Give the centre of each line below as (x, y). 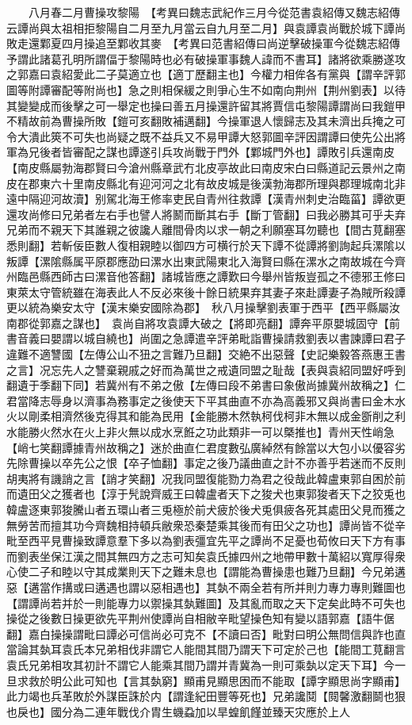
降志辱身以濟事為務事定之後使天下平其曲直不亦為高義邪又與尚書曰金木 (211, 400)
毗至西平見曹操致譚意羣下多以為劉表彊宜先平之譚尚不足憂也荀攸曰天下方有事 (206, 541)
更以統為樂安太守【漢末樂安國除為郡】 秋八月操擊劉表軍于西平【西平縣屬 (198, 307)
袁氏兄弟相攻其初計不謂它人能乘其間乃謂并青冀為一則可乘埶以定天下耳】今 (200, 664)
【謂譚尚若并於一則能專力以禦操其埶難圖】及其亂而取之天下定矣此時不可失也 (206, 602)
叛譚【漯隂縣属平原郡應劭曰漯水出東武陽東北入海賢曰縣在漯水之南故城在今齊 (206, 261)
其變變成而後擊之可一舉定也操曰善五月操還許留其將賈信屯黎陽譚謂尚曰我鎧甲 (206, 105)
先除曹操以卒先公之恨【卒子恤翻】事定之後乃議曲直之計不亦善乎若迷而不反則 (206, 463)
